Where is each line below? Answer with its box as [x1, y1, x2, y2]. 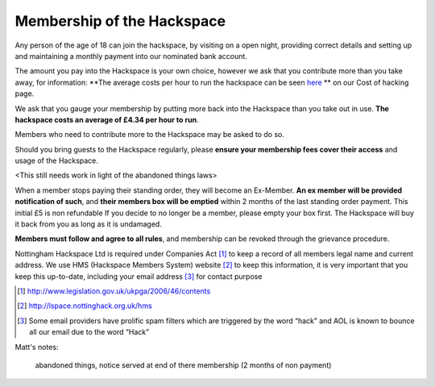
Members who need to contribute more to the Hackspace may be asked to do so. [14, 130, 285, 139]
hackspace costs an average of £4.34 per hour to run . [14, 114, 199, 124]
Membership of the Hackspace [14, 12, 226, 30]
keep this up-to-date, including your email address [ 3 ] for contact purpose [14, 271, 263, 281]
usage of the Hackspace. [14, 156, 98, 165]
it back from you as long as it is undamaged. [14, 219, 163, 229]
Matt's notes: [14, 342, 59, 352]
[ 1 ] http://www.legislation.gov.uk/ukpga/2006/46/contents [17, 286, 211, 296]
